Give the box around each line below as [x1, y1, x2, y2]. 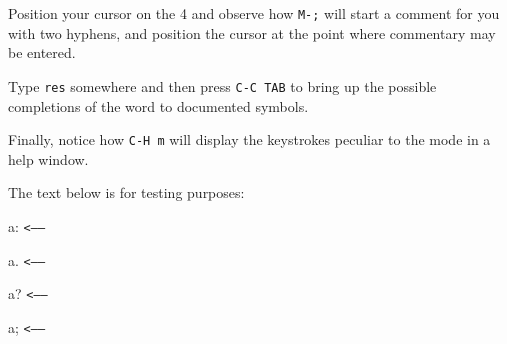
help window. [8, 148, 89, 169]
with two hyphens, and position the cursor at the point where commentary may [8, 22, 496, 43]
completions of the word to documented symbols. [8, 95, 309, 116]
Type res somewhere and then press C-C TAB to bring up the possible [8, 75, 437, 96]
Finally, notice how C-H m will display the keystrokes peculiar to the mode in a [8, 129, 491, 150]
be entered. [8, 42, 76, 63]
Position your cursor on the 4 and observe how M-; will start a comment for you [8, 3, 500, 23]
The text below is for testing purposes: [8, 182, 245, 203]
